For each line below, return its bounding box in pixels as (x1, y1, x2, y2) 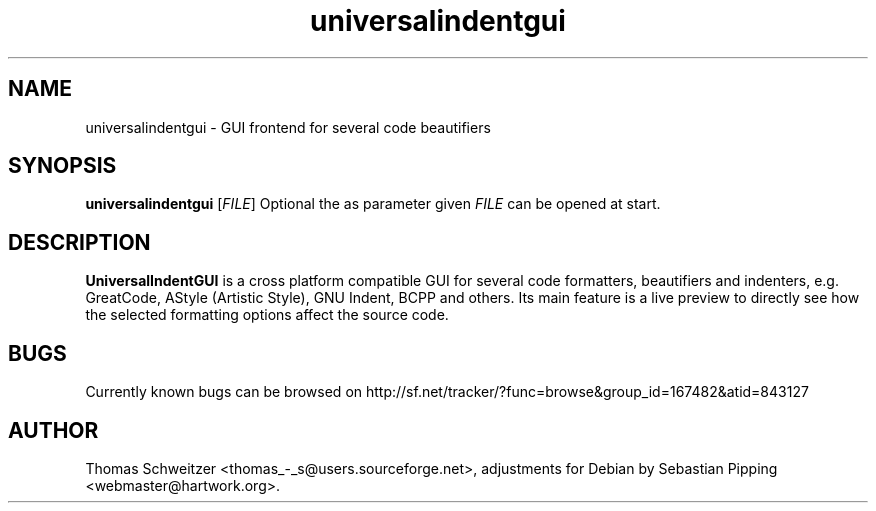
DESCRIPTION (8, 229, 151, 255)
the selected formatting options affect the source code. (85, 306, 449, 324)
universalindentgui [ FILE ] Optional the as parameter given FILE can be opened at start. (85, 195, 661, 213)
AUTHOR (8, 417, 99, 443)
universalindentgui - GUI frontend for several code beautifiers (85, 118, 491, 136)
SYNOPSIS (8, 153, 117, 179)
